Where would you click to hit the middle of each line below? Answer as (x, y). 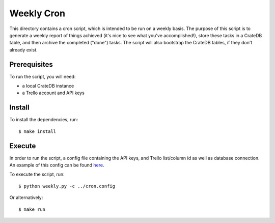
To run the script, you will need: (43, 76)
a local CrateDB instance (48, 86)
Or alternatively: (26, 198)
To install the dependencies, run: (44, 120)
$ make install (37, 131)
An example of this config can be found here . (57, 165)
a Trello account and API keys (53, 93)
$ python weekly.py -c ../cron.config (67, 186)
